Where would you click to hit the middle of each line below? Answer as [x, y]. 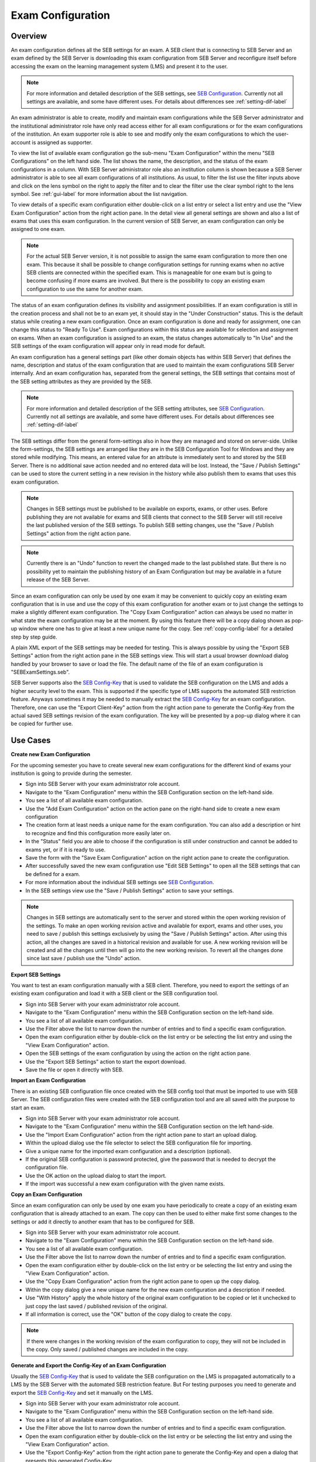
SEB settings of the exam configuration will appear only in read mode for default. [108, 346]
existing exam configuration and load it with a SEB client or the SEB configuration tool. [115, 994]
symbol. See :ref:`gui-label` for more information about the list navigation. [99, 194]
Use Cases [31, 741]
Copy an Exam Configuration [47, 1194]
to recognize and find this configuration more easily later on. [98, 833]
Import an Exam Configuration [48, 1080]
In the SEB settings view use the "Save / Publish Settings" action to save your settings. [130, 890]
